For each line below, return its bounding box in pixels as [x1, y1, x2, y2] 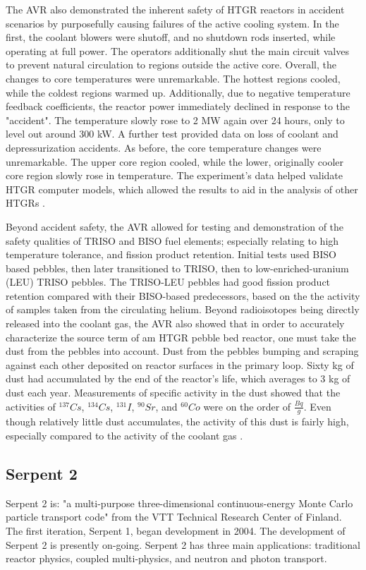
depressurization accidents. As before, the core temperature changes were [6, 140, 322, 154]
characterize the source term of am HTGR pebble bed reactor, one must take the [6, 329, 356, 344]
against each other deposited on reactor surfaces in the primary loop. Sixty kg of [6, 357, 354, 372]
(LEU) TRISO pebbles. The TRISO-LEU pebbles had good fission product [6, 274, 331, 289]
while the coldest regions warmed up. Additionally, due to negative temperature [6, 85, 350, 99]
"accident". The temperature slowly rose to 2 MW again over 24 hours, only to [6, 112, 345, 127]
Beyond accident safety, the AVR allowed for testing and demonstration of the [6, 219, 344, 234]
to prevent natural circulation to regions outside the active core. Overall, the [6, 57, 336, 72]
